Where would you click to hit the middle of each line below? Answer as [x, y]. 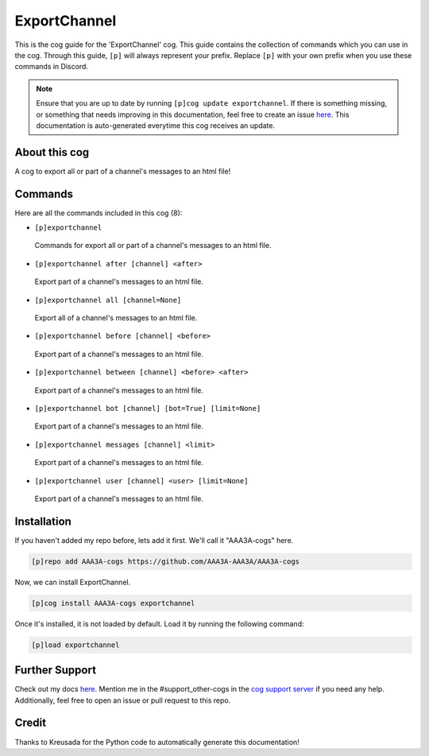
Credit [31, 723]
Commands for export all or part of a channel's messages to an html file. [153, 246]
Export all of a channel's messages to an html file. [116, 318]
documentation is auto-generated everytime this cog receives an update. [156, 125]
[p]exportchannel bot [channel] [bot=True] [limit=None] [148, 408]
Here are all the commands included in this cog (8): [99, 213]
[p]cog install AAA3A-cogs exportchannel [113, 603]
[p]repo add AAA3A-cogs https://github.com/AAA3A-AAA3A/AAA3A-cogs [166, 561]
